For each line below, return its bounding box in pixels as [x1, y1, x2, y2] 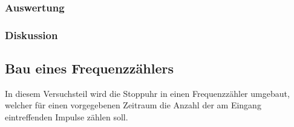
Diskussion [5, 27, 58, 42]
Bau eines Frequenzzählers [5, 59, 174, 78]
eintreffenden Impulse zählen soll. [5, 111, 128, 123]
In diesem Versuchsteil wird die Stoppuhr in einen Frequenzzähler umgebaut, [5, 87, 290, 99]
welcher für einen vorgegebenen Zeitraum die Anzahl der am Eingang [5, 99, 261, 111]
